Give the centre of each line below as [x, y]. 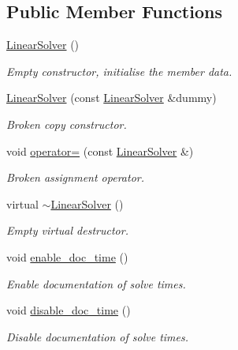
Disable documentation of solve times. [97, 336]
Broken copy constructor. [67, 124]
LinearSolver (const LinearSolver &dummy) [112, 98]
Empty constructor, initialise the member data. [119, 71]
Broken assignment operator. [75, 177]
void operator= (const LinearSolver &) [100, 151]
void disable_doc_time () [69, 310]
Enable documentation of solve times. [96, 283]
